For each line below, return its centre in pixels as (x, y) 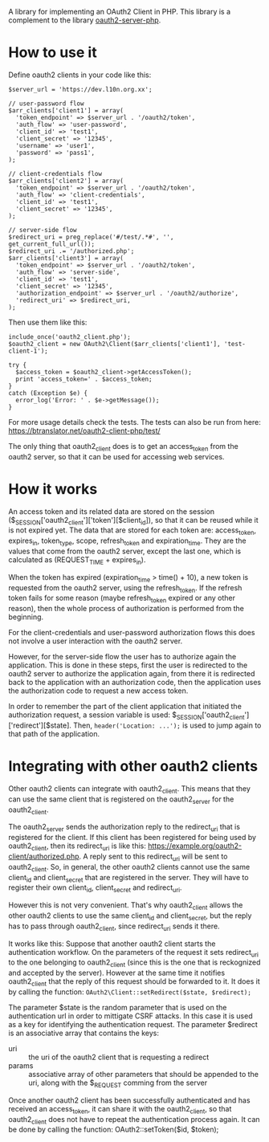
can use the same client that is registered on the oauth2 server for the (121, 800)
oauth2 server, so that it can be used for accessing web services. (116, 456)
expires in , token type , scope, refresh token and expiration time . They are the (127, 542)
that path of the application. (54, 734)
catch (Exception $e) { (48, 393)
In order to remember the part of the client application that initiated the (125, 707)
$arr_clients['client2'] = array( (66, 181)
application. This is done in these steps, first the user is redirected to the (128, 665)
